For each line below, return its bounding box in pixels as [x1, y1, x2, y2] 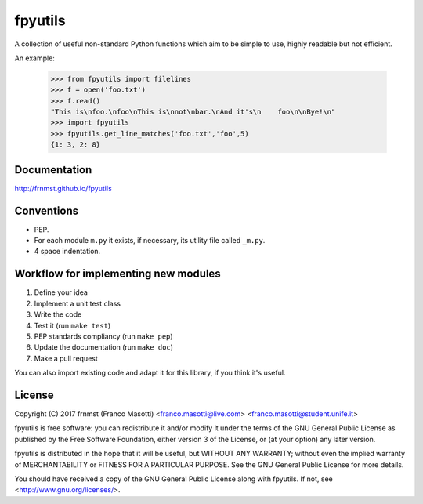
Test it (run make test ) [34, 321, 111, 330]
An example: [14, 53, 55, 63]
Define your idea [34, 288, 88, 297]
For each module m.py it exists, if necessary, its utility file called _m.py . [34, 236, 266, 245]
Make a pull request [34, 354, 98, 363]
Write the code [34, 310, 82, 319]
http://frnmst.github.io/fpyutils [14, 183, 113, 193]
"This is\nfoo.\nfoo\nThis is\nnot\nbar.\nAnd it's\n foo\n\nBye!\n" [50, 107, 336, 117]
